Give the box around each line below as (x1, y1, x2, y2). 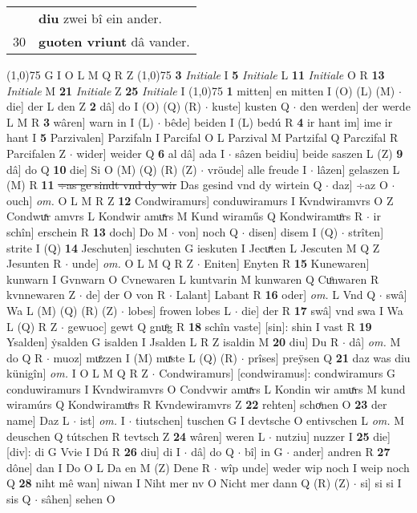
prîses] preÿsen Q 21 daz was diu (248, 349, 411, 366)
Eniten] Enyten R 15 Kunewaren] (204, 255, 370, 272)
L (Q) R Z (6, 317, 58, 334)
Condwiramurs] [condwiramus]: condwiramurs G (159, 365, 396, 382)
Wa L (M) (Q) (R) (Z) (6, 301, 118, 318)
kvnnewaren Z (6, 286, 75, 303)
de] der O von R (86, 286, 166, 303)
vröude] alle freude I (207, 160, 307, 177)
